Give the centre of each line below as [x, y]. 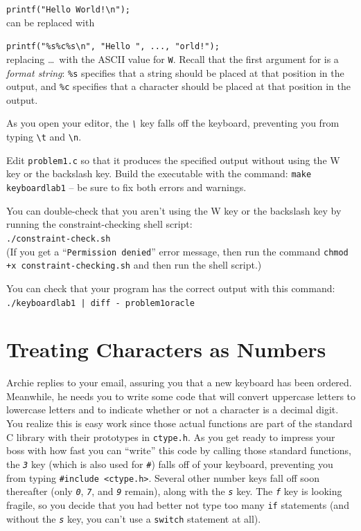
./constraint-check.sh [59, 238]
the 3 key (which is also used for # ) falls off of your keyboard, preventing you [170, 463]
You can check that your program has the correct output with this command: [171, 288]
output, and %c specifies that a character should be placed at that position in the [178, 86]
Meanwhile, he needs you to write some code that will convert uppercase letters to [181, 396]
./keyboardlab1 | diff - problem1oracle [101, 303]
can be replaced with [51, 22]
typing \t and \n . [44, 137]
